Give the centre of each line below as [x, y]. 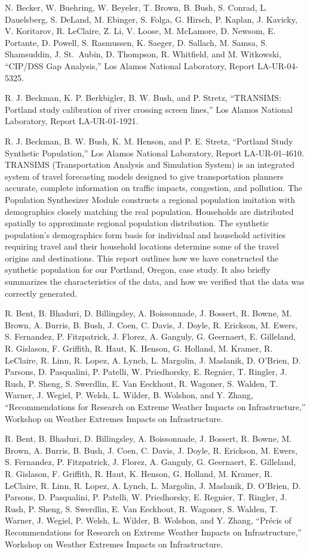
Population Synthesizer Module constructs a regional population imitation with [150, 199]
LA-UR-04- [278, 65]
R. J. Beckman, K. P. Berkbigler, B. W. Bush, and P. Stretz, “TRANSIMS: [143, 98]
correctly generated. [41, 293]
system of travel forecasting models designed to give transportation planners [144, 176]
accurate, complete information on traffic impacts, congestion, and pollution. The [154, 188]
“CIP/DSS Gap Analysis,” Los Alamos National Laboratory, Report [130, 65]
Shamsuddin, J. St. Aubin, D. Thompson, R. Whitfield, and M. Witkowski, [143, 54]
